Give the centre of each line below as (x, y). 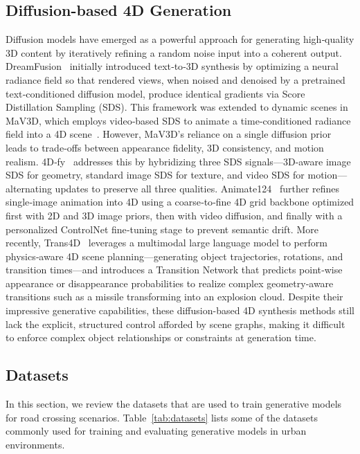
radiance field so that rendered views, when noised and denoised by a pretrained (175, 79)
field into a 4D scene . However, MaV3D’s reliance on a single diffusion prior (169, 134)
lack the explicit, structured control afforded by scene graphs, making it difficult (175, 324)
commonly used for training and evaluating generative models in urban (156, 431)
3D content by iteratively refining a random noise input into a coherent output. (174, 52)
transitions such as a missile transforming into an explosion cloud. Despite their (174, 297)
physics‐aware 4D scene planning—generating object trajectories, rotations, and (174, 256)
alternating (29, 188)
